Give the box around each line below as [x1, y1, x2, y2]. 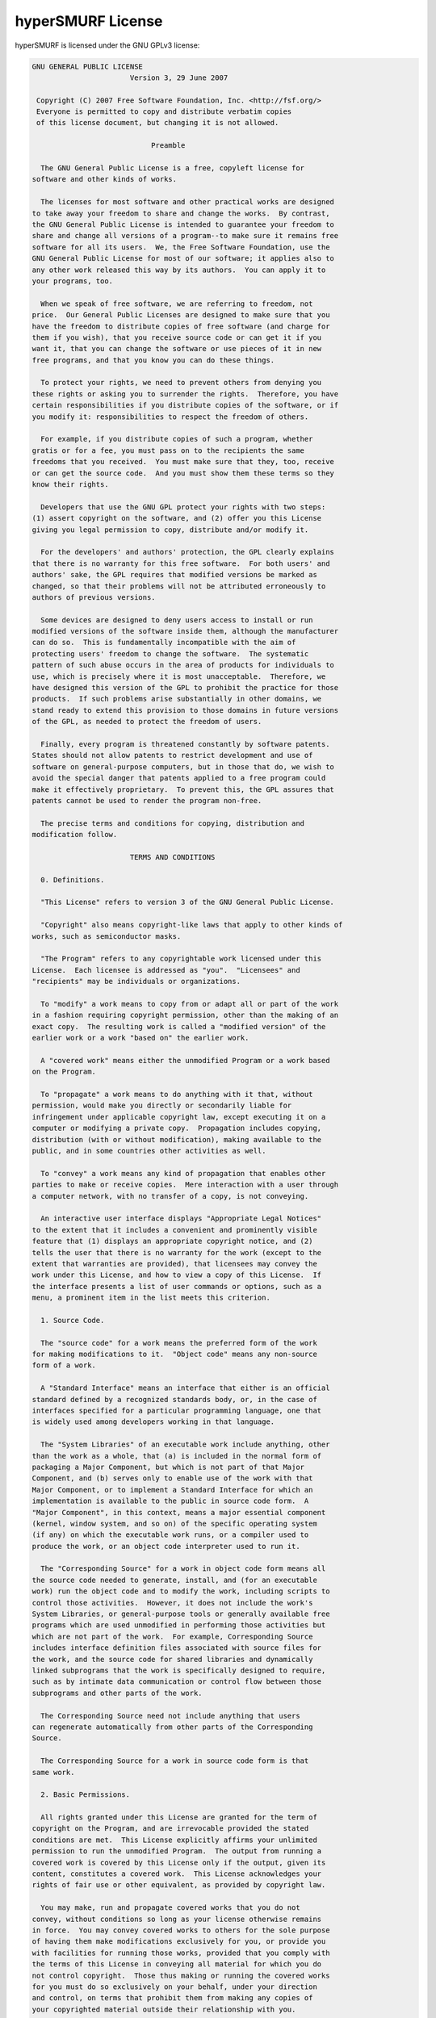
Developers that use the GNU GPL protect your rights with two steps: [40, 502, 326, 512]
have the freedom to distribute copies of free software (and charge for [31, 321, 330, 331]
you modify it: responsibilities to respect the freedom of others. [31, 412, 309, 421]
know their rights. [31, 479, 109, 488]
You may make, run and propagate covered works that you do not [40, 1903, 300, 1912]
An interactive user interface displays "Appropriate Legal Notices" [40, 1214, 322, 1223]
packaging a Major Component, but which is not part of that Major [31, 1462, 305, 1472]
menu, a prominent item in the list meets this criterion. [31, 1293, 270, 1303]
